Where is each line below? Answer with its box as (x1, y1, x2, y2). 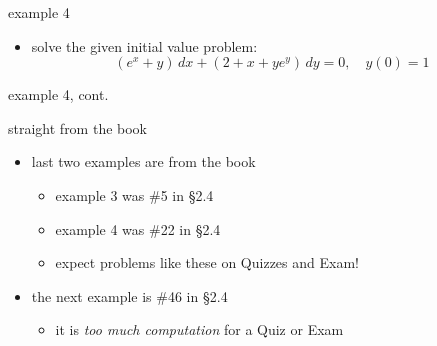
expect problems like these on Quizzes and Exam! (55, 252, 359, 273)
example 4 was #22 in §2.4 (55, 218, 221, 239)
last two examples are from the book (31, 151, 256, 172)
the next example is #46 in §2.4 (31, 285, 228, 306)
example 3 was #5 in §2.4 (55, 184, 214, 205)
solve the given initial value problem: (31, 35, 258, 56)
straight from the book (8, 117, 148, 138)
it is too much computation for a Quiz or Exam (55, 319, 344, 340)
